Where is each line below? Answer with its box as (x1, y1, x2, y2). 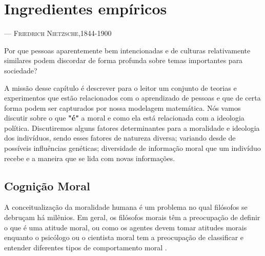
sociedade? (4, 65, 37, 75)
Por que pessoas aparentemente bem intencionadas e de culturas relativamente (4, 45, 251, 55)
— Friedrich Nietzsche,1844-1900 (4, 28, 112, 38)
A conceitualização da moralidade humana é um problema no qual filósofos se (4, 202, 248, 212)
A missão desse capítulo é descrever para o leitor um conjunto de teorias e (4, 82, 237, 93)
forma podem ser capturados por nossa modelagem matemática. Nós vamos (4, 102, 241, 113)
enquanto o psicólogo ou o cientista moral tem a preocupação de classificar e (4, 232, 244, 243)
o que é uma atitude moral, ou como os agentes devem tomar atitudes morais (4, 222, 247, 232)
